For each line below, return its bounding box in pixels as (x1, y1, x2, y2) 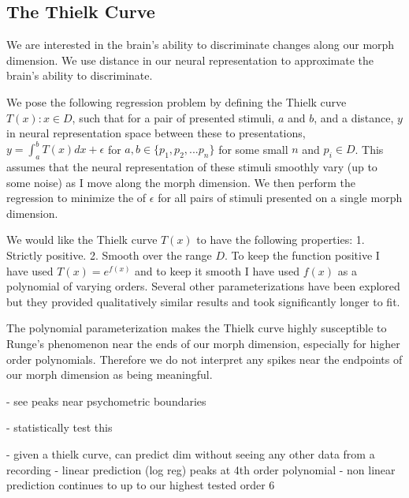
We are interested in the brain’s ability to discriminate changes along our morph (6, 36, 395, 53)
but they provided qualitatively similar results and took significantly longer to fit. (6, 293, 400, 309)
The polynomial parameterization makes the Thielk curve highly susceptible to (6, 320, 387, 336)
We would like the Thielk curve (6, 231, 158, 248)
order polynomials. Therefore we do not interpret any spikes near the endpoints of (6, 350, 403, 367)
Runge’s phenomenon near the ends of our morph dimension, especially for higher (6, 335, 400, 351)
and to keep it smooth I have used (135, 262, 300, 279)
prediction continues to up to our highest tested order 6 (6, 477, 275, 493)
